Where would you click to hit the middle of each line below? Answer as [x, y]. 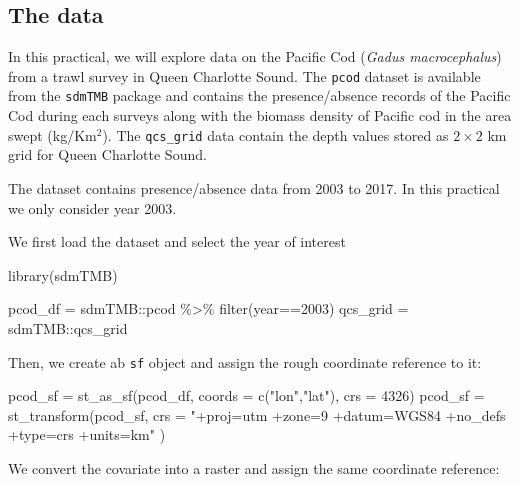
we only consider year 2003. [92, 207]
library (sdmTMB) [63, 274]
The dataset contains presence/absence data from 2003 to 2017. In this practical [254, 187]
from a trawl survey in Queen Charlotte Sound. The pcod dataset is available [244, 75]
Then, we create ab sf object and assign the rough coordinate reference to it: [245, 361]
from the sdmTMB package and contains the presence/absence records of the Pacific [259, 95]
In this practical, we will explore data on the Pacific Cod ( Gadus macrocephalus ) [255, 56]
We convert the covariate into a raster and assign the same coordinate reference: [254, 467]
